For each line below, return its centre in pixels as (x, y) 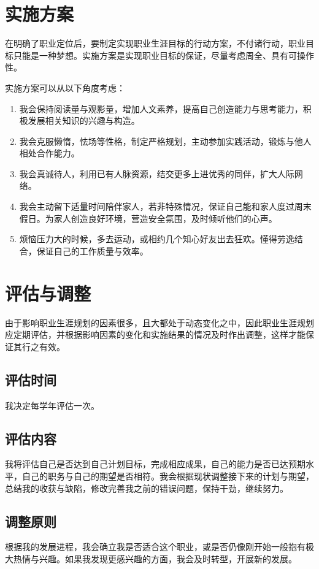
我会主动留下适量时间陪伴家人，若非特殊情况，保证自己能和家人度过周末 (165, 206)
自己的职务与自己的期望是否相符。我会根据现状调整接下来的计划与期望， (168, 475)
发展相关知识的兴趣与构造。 (84, 120)
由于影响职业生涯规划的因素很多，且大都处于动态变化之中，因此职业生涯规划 (159, 322)
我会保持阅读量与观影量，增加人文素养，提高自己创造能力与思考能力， (161, 108)
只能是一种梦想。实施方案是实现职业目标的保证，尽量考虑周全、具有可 (155, 55)
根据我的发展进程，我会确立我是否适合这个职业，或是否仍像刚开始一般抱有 (155, 547)
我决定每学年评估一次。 (52, 405)
